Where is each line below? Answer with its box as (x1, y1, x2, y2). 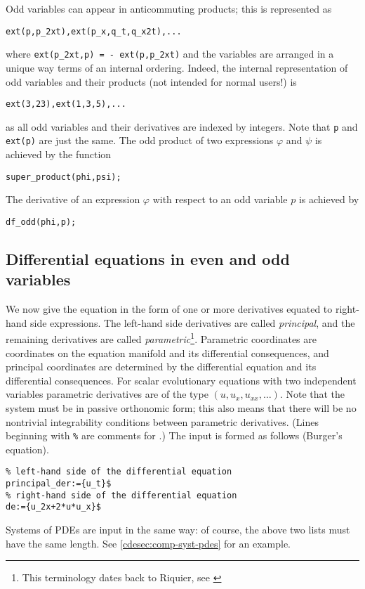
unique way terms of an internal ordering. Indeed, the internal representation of (6, 60, 348, 75)
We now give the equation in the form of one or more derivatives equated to (6, 302, 333, 316)
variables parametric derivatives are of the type (6, 387, 208, 401)
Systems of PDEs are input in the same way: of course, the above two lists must (6, 522, 350, 537)
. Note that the (279, 387, 345, 401)
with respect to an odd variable (152, 192, 288, 207)
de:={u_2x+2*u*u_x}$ (6, 502, 102, 512)
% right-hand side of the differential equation (6, 490, 237, 500)
